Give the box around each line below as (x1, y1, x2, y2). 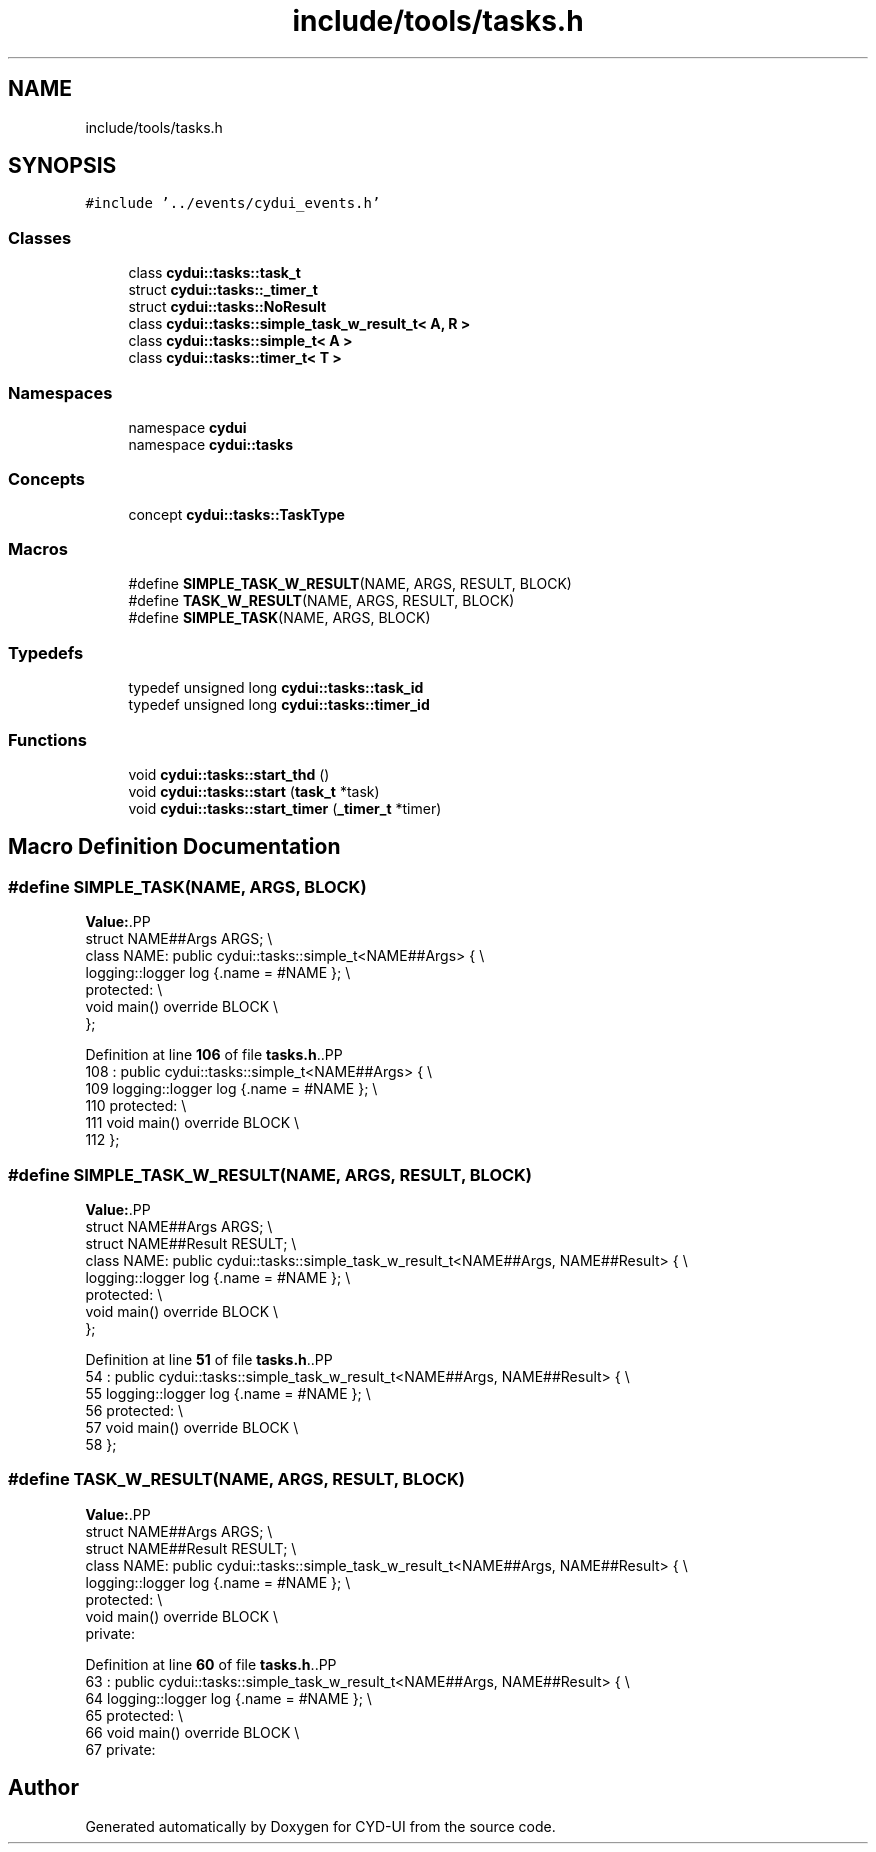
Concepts (8, 469, 86, 490)
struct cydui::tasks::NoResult (128, 298, 327, 316)
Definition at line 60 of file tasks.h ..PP (85, 1655, 337, 1673)
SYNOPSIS (8, 153, 117, 179)
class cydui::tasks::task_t (128, 264, 301, 282)
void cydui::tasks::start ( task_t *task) (128, 782, 380, 800)
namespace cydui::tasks (128, 435, 293, 453)
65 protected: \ (85, 1706, 184, 1724)
